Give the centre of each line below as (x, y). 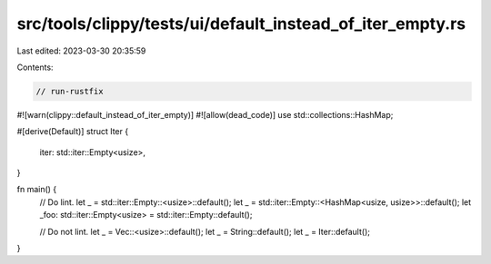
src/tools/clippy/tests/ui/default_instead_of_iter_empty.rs (241, 24)
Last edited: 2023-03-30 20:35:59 (81, 51)
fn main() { (37, 190)
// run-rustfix (70, 91)
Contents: (35, 67)
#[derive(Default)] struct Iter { (73, 132)
